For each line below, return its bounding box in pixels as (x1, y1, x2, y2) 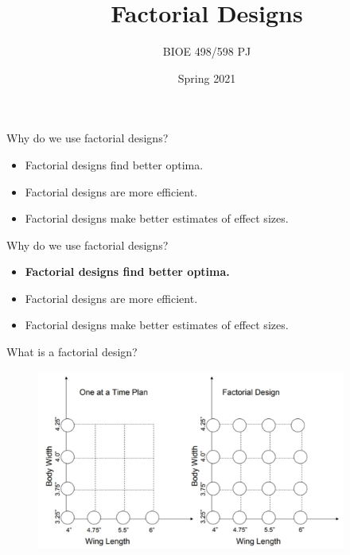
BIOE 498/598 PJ (162, 43, 251, 60)
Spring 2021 (177, 69, 236, 86)
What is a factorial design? (6, 343, 138, 360)
